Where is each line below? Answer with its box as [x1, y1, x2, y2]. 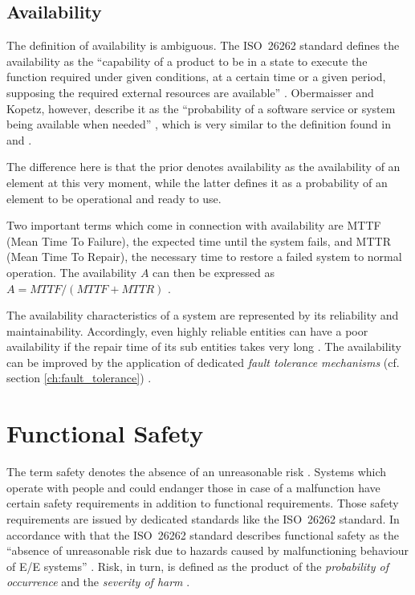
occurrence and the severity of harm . [6, 573, 190, 590]
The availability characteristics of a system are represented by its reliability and [6, 307, 399, 324]
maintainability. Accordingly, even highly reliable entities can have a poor [6, 322, 368, 339]
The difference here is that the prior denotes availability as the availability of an [6, 158, 401, 175]
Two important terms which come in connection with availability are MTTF [6, 217, 381, 234]
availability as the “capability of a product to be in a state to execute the [6, 52, 368, 69]
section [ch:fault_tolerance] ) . [6, 369, 152, 386]
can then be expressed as [153, 263, 275, 280]
